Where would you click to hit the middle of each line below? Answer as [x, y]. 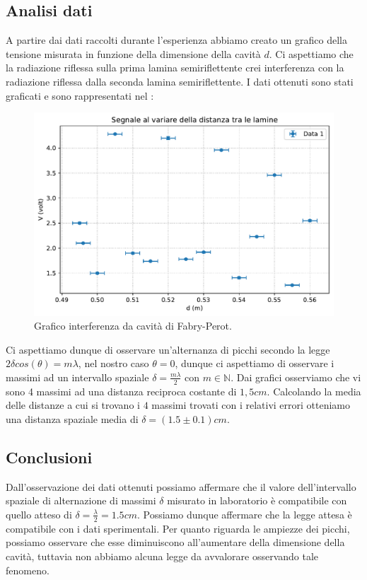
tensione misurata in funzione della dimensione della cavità [133, 53]
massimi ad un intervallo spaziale [77, 377]
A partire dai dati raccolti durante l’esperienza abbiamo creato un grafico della [176, 40]
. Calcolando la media [314, 391]
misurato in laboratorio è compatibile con [257, 500]
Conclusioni [49, 457]
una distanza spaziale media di [72, 418]
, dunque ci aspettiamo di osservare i [255, 363]
